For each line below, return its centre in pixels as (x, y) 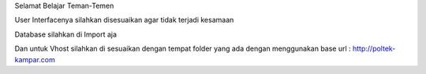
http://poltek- (374, 49)
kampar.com (35, 59)
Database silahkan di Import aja (66, 34)
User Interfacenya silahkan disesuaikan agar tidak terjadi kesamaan (124, 20)
